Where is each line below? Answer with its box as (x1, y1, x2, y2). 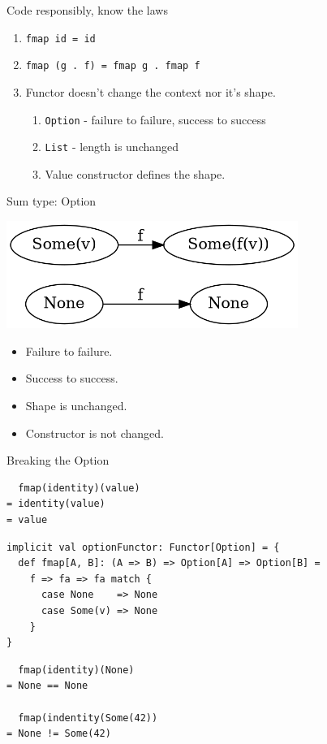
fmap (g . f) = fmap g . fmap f (25, 60, 200, 72)
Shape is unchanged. (25, 397, 127, 414)
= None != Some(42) (6, 728, 111, 740)
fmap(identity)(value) (18, 482, 140, 494)
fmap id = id (25, 32, 96, 45)
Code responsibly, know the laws (6, 2, 168, 18)
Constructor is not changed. (25, 424, 164, 441)
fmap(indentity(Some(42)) (18, 712, 158, 724)
